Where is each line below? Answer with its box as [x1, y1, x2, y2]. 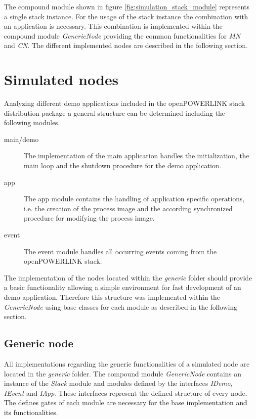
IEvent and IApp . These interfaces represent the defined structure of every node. [4, 387, 247, 398]
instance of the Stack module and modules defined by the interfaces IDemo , [4, 378, 233, 388]
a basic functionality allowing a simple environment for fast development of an [4, 282, 241, 292]
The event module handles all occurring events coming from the [24, 246, 217, 256]
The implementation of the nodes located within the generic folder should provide [4, 272, 252, 282]
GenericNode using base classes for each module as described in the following [4, 301, 238, 312]
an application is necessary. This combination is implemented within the [4, 21, 223, 31]
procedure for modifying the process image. [24, 213, 155, 223]
